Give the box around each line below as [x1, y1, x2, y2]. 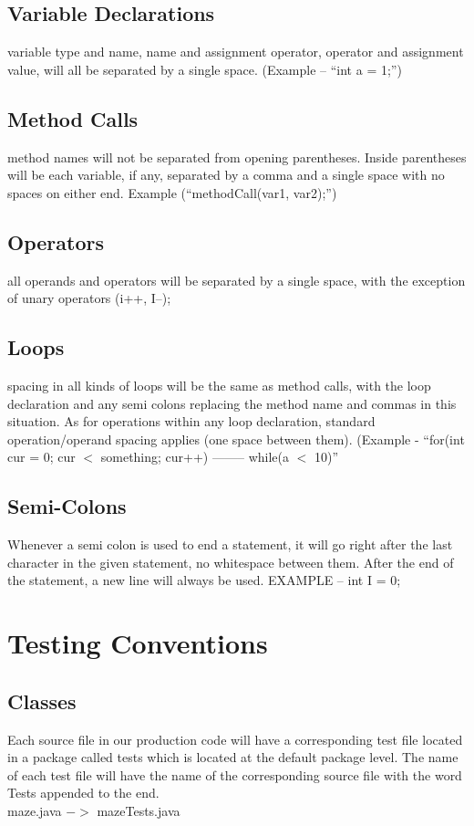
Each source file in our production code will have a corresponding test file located [7, 729, 463, 748]
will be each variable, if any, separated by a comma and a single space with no [7, 165, 445, 184]
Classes [7, 686, 77, 715]
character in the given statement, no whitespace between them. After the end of [7, 552, 454, 571]
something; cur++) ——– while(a [100, 447, 289, 466]
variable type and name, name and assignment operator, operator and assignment [7, 42, 464, 61]
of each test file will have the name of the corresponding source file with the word [7, 765, 462, 784]
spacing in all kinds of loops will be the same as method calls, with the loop [7, 375, 431, 394]
